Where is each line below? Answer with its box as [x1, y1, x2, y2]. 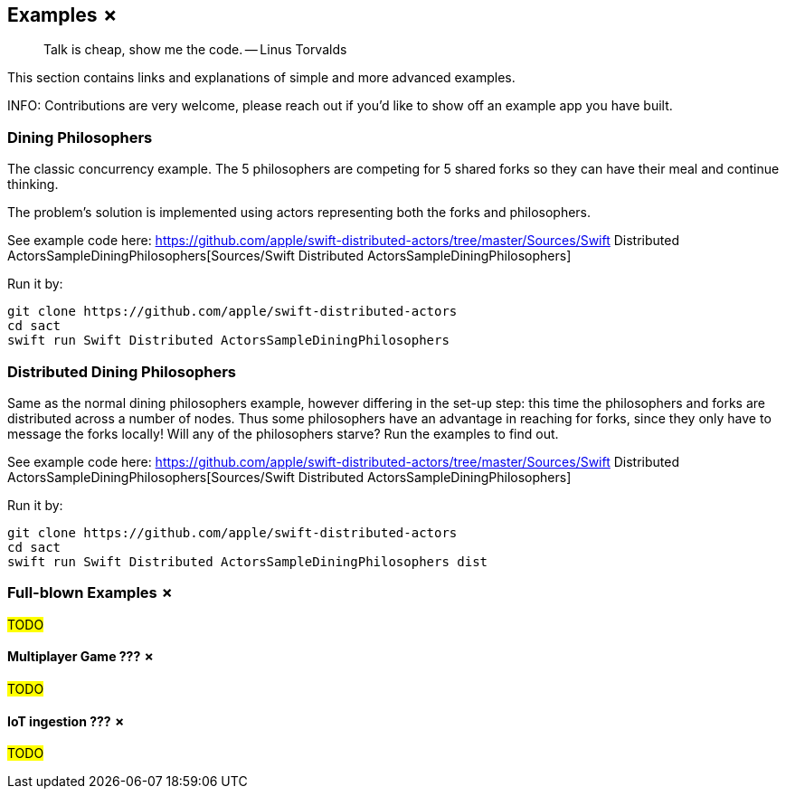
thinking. [7, 176, 59, 193]
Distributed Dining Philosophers [7, 362, 237, 381]
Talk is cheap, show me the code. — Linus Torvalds [43, 42, 347, 58]
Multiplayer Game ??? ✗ [7, 649, 155, 665]
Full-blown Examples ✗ [7, 583, 175, 602]
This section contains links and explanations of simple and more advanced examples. [7, 70, 516, 86]
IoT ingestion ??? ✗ [7, 713, 126, 729]
